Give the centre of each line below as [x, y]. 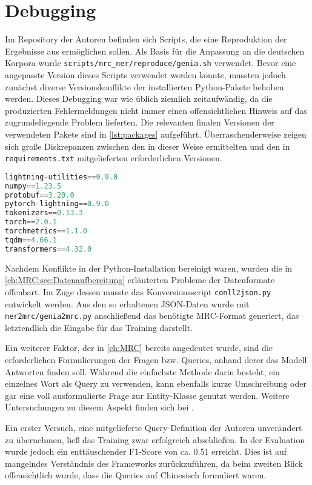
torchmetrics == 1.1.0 [46, 231]
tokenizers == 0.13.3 [44, 213]
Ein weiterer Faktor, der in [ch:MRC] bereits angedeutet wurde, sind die [139, 348]
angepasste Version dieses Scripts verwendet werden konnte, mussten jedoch [145, 74]
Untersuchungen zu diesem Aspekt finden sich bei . [99, 407]
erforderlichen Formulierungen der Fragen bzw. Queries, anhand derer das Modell [156, 359]
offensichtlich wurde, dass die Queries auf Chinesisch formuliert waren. [136, 475]
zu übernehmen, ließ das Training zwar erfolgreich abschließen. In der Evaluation [155, 439]
